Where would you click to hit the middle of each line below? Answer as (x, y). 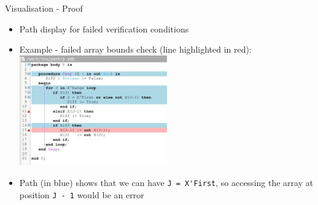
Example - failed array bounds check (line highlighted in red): (135, 49)
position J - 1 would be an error (82, 194)
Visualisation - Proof (44, 8)
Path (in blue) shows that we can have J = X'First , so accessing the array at (166, 182)
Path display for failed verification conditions (104, 28)
